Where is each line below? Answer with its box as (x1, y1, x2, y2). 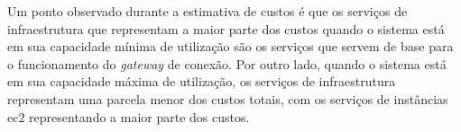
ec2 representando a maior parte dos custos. (7, 107, 250, 126)
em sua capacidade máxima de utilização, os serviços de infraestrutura (7, 72, 396, 91)
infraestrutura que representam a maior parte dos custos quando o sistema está (7, 19, 445, 38)
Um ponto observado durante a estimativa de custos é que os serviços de (7, 2, 408, 20)
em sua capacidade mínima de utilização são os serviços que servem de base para (7, 37, 454, 56)
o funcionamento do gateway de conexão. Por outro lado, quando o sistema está (7, 54, 447, 73)
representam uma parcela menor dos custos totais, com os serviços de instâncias (7, 89, 448, 108)
